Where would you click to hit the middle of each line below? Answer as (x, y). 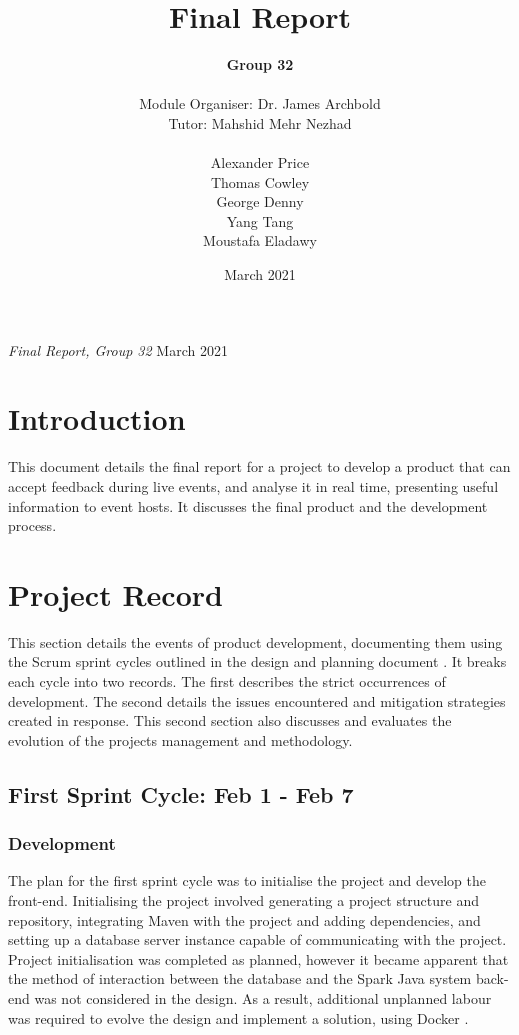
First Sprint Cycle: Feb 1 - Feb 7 (181, 793)
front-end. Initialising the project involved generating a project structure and (244, 900)
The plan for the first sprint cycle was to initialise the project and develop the (247, 880)
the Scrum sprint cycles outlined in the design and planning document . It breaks (257, 661)
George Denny (260, 201)
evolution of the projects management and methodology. (180, 739)
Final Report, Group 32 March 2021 (118, 349)
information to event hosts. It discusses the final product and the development (248, 505)
